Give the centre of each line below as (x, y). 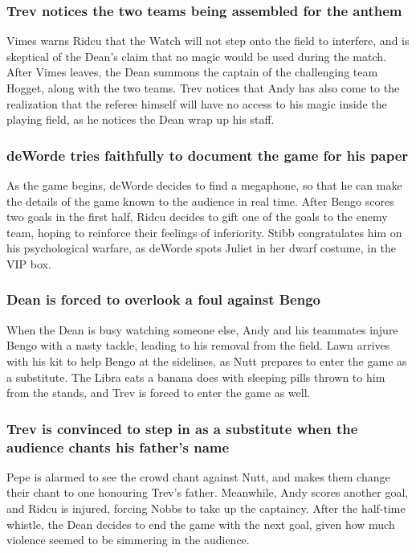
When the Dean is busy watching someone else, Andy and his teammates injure (202, 329)
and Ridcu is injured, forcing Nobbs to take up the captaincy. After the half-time (206, 508)
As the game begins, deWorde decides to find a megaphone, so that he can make (204, 185)
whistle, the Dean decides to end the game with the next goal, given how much (201, 524)
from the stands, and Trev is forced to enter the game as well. (159, 393)
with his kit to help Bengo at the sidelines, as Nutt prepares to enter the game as (207, 360)
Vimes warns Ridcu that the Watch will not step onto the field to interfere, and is (208, 41)
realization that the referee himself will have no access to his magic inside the (197, 103)
